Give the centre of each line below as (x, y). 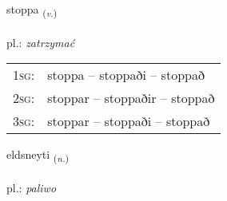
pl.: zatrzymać (41, 42)
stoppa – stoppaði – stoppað (126, 75)
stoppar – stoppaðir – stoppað (131, 98)
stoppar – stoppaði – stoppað (129, 121)
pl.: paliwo (32, 188)
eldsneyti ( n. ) (38, 156)
